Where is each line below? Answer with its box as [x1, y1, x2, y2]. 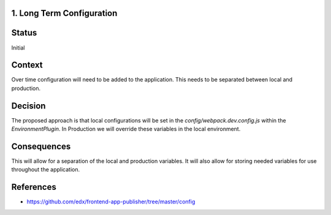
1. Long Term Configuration [11, 8, 118, 18]
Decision [11, 100, 46, 111]
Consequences [11, 141, 71, 151]
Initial [11, 43, 25, 51]
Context [11, 60, 43, 70]
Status [11, 28, 37, 38]
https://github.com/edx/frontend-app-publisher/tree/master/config [26, 198, 196, 205]
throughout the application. [11, 166, 80, 173]
